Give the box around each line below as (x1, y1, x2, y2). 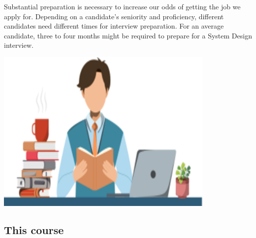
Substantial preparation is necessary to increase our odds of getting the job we (4, 1, 241, 11)
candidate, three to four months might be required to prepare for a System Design (4, 30, 252, 40)
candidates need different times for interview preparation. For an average (4, 21, 224, 31)
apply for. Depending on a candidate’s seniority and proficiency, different (4, 11, 224, 21)
